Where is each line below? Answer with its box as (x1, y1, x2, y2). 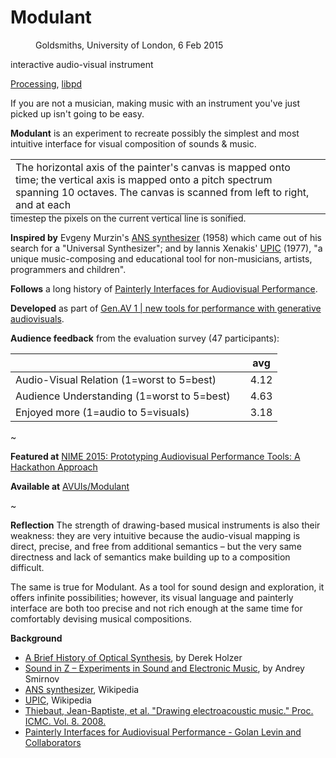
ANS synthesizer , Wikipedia (24, 683, 140, 695)
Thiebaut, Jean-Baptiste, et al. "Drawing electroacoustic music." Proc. (24, 704, 314, 716)
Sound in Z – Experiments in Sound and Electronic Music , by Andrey (24, 662, 305, 674)
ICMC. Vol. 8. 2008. (24, 715, 107, 727)
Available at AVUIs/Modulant (10, 480, 130, 492)
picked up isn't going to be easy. (10, 107, 145, 120)
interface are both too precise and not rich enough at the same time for (10, 602, 303, 614)
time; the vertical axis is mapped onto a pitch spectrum (15, 172, 273, 186)
